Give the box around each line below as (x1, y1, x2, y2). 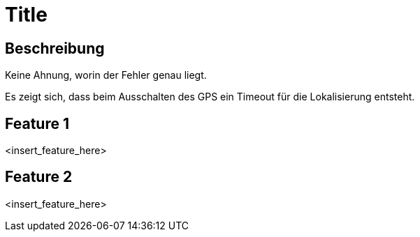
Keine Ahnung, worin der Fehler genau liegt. (5, 69, 207, 82)
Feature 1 (5, 114, 69, 132)
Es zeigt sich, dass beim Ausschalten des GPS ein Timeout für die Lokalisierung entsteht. (5, 91, 415, 103)
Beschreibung (5, 39, 105, 57)
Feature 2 (5, 168, 73, 186)
